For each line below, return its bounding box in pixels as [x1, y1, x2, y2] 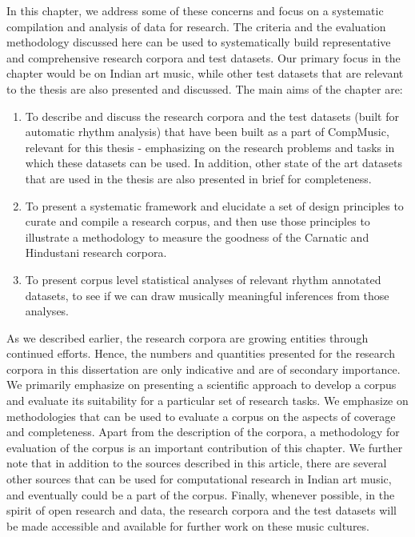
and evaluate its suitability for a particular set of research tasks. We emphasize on [6, 392, 409, 409]
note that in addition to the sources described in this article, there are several [6, 455, 387, 471]
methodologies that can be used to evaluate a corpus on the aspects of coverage [6, 407, 396, 424]
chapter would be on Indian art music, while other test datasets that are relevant [6, 65, 404, 82]
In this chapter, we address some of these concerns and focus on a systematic [6, 2, 384, 18]
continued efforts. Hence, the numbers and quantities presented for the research [6, 345, 395, 362]
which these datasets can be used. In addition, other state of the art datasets [25, 154, 402, 171]
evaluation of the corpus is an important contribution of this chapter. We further [6, 439, 403, 455]
